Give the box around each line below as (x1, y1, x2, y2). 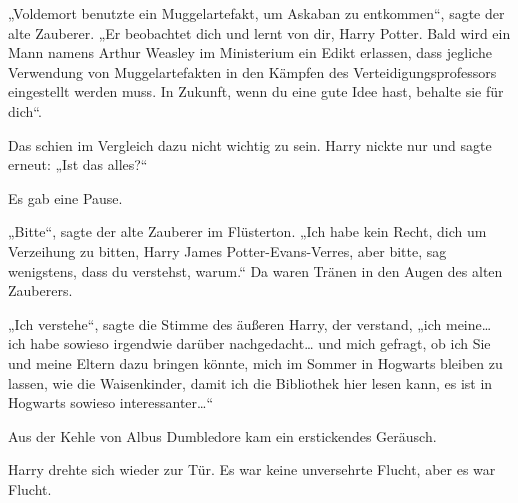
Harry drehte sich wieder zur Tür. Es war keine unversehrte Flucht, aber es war (8, 459, 496, 480)
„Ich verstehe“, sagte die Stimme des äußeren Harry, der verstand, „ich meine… (8, 313, 492, 334)
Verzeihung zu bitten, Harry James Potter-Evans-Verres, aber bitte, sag (8, 240, 447, 261)
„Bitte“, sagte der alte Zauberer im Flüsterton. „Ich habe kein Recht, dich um (8, 221, 487, 242)
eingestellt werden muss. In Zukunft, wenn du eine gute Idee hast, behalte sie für (8, 81, 504, 102)
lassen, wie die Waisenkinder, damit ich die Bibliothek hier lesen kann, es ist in (8, 372, 493, 393)
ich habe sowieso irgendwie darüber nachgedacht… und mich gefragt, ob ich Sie (8, 333, 491, 354)
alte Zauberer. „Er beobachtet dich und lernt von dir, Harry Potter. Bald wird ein (8, 22, 511, 43)
